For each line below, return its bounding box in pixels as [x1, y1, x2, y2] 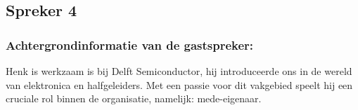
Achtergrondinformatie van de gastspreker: [6, 36, 254, 53]
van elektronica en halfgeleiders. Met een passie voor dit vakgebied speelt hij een [6, 77, 353, 92]
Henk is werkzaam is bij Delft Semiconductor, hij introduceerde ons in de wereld [6, 64, 352, 78]
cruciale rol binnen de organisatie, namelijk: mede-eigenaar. [6, 91, 262, 106]
